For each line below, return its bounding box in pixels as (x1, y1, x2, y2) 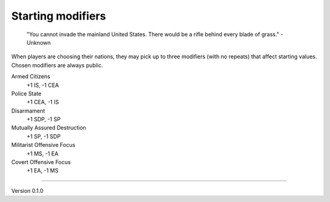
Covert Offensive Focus (11, 159, 71, 166)
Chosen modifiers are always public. (11, 61, 103, 69)
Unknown (26, 39, 51, 46)
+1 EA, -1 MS (26, 167, 59, 174)
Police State (11, 89, 42, 97)
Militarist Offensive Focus (11, 141, 76, 149)
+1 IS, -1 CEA (26, 81, 59, 89)
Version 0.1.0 (11, 187, 44, 194)
